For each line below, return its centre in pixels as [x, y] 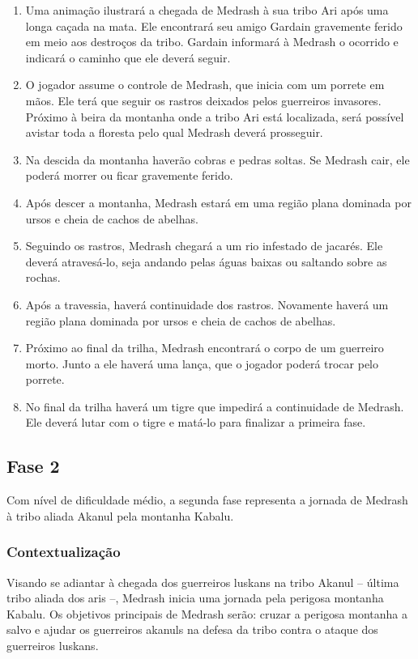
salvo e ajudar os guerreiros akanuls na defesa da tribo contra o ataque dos [192, 629]
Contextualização [64, 552]
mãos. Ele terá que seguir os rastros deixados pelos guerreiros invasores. [203, 100]
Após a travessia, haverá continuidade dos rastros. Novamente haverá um [207, 304]
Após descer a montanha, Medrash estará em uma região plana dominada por [218, 202]
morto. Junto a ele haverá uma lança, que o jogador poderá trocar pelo [202, 363]
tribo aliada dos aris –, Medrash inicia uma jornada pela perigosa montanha [195, 598]
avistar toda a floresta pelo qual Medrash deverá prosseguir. [174, 132]
